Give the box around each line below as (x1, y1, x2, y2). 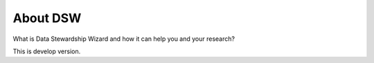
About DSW (12, 10, 82, 26)
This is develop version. (12, 47, 81, 55)
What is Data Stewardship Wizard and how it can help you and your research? (12, 35, 235, 43)
